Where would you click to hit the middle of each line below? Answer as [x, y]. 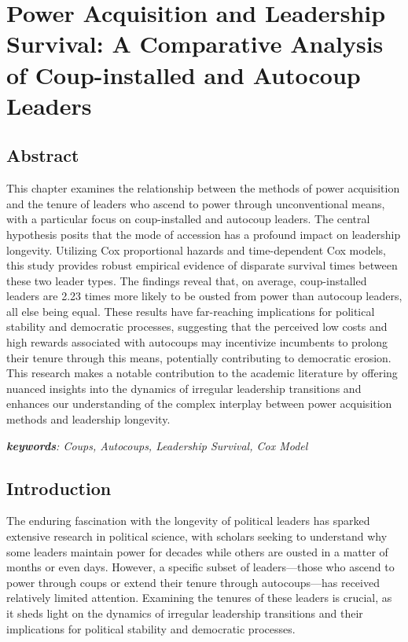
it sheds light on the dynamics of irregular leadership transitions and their [185, 613]
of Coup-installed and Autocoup [184, 74]
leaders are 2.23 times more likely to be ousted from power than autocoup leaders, [204, 296]
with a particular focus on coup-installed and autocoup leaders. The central [188, 219]
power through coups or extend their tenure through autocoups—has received [193, 582]
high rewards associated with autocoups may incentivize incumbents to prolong [197, 342]
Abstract [43, 155]
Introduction [59, 488]
